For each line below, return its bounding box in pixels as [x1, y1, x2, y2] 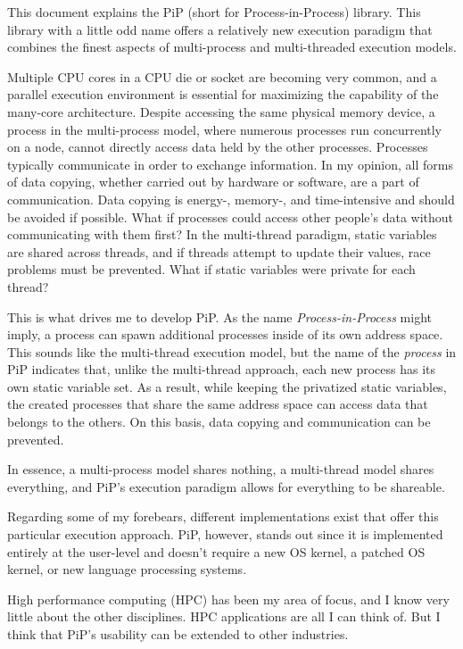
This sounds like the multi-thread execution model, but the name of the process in [7, 342, 457, 361]
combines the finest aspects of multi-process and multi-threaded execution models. [7, 37, 457, 56]
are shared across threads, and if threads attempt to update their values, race [7, 242, 431, 261]
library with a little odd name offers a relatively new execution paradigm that [7, 20, 433, 38]
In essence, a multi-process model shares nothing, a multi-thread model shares [7, 460, 434, 478]
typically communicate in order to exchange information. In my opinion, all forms [7, 154, 453, 173]
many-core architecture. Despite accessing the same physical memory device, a [7, 102, 435, 121]
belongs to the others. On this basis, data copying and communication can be [7, 412, 431, 431]
